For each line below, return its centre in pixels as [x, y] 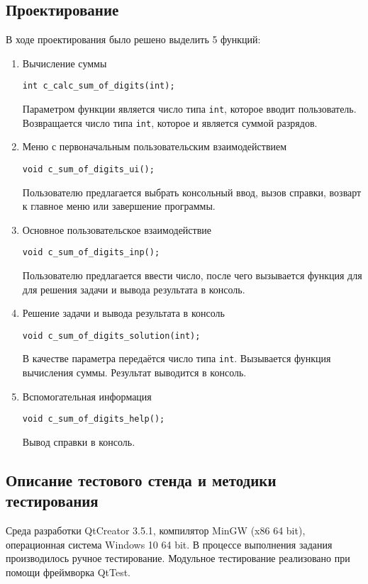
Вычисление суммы [65, 63]
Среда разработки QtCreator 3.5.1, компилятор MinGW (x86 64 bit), [156, 530]
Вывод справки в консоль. [79, 441]
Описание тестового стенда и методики [141, 479]
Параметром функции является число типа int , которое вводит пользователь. [189, 109]
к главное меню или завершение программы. [119, 206]
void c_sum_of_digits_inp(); [91, 253]
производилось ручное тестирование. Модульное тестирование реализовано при [178, 558]
